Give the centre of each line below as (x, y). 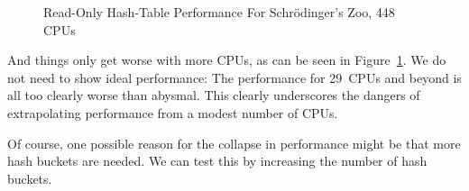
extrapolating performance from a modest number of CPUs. (173, 112)
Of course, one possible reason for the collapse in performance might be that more (234, 143)
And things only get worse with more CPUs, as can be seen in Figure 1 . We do (227, 60)
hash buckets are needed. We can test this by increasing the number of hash (217, 161)
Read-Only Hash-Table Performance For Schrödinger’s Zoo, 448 (219, 12)
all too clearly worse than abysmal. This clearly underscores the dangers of (214, 95)
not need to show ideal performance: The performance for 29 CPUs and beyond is (234, 77)
